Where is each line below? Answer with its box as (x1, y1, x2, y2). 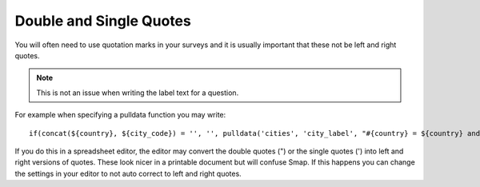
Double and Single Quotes (14, 12, 191, 30)
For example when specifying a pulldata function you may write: (14, 110, 226, 120)
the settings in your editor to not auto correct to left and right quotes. (14, 169, 242, 178)
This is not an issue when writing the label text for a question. (36, 88, 239, 97)
